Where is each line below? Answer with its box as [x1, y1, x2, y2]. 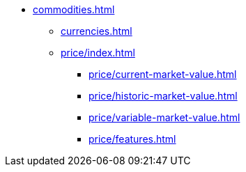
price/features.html [89, 133, 176, 145]
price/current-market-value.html [89, 68, 237, 80]
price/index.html [61, 47, 135, 58]
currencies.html [61, 25, 132, 37]
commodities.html [33, 3, 115, 15]
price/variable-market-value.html [89, 111, 240, 123]
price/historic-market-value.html [89, 90, 238, 102]
